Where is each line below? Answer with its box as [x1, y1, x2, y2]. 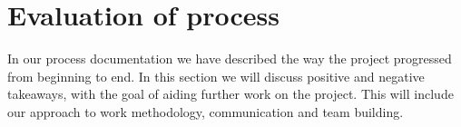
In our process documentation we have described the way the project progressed [7, 49, 452, 68]
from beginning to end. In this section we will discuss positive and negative [7, 66, 425, 85]
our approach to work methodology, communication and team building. [7, 102, 404, 121]
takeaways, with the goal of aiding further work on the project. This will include [7, 84, 454, 103]
